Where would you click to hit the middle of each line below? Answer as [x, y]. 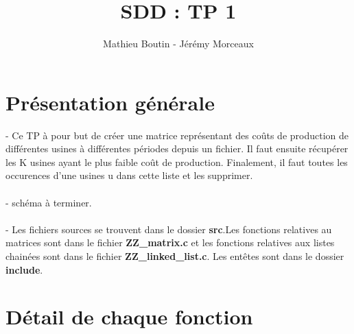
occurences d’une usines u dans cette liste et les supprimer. [129, 175]
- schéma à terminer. [49, 202]
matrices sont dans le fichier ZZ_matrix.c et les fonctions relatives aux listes [170, 242]
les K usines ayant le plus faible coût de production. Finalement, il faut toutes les [177, 162]
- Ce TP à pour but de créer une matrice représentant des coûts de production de [177, 135]
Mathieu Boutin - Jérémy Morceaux [178, 44]
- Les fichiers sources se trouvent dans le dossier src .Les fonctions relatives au [169, 229]
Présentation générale [110, 102]
